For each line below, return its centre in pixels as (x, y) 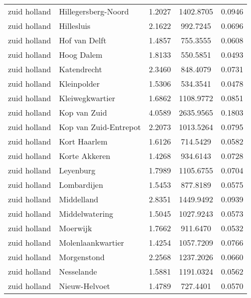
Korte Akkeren (85, 156)
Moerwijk (76, 228)
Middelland (79, 199)
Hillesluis (75, 26)
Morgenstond (82, 257)
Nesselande (78, 271)
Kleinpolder (79, 83)
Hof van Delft (83, 40)
